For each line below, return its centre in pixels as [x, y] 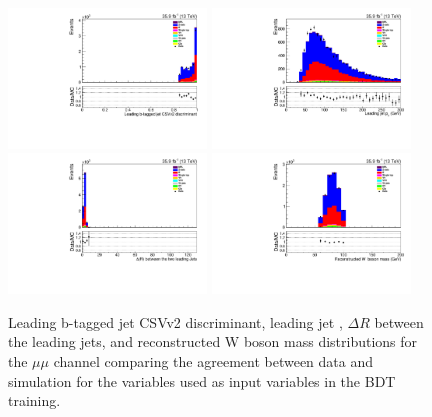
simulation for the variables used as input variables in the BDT [202, 380]
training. [34, 400]
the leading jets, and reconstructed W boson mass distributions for [213, 341]
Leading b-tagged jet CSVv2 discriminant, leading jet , [175, 321]
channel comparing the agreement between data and [213, 361]
